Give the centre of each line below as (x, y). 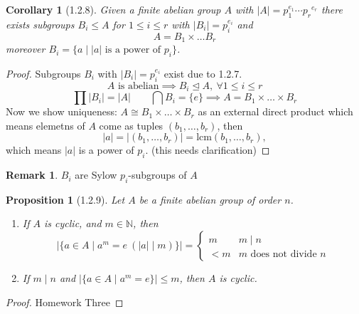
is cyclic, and (73, 223)
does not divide (284, 254)
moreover (26, 49)
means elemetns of (45, 125)
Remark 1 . (32, 175)
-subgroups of (157, 175)
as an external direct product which (275, 111)
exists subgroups (40, 24)
